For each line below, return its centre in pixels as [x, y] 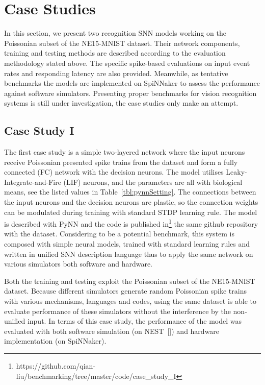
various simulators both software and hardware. [78, 264]
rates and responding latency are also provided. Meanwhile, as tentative [116, 73]
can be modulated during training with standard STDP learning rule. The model [131, 212]
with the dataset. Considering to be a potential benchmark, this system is [120, 234]
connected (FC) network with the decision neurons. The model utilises [114, 172]
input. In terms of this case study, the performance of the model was [135, 321]
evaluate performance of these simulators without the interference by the [117, 311]
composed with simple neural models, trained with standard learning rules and [127, 244]
